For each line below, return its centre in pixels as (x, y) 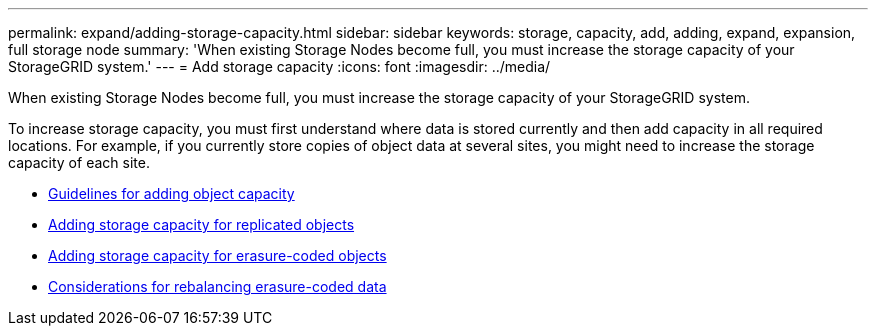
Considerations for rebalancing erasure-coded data (217, 286)
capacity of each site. (79, 162)
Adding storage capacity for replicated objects (201, 224)
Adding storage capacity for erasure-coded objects (217, 255)
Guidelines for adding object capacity (171, 193)
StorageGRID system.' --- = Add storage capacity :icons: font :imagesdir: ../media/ (279, 66)
